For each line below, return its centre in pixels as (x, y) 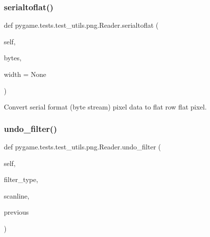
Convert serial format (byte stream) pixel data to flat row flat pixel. (105, 107)
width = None (25, 74)
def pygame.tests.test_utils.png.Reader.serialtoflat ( (81, 25)
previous (17, 212)
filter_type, (21, 179)
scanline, (17, 195)
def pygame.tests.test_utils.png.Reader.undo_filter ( (83, 146)
